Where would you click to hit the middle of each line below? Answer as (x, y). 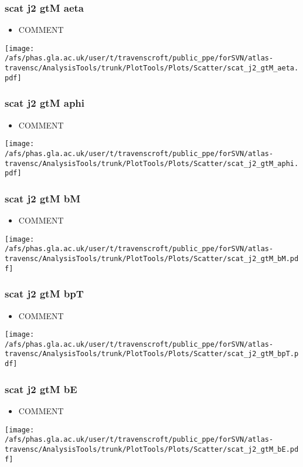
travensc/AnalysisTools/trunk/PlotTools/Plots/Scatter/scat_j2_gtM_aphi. (152, 163)
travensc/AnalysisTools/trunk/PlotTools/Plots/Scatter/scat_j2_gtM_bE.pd (152, 449)
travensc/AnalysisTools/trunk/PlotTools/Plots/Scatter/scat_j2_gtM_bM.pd (152, 259)
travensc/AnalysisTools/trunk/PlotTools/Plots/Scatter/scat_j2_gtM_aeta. (152, 68)
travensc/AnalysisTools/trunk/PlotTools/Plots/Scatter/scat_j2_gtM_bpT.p (152, 354)
